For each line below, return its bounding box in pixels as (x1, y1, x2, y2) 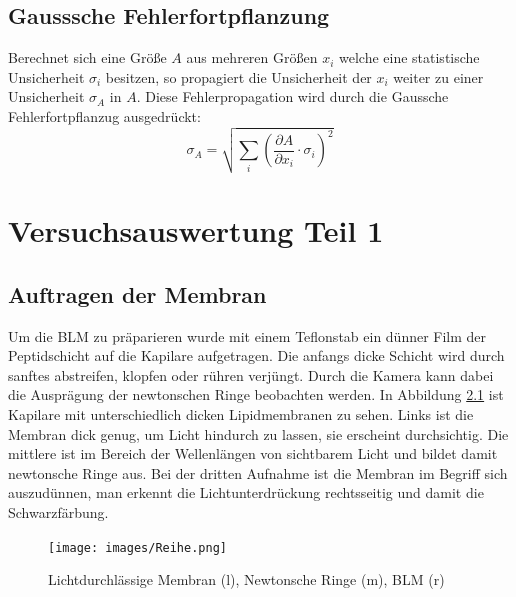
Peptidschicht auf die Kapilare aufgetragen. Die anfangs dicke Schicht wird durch (8, 345, 505, 366)
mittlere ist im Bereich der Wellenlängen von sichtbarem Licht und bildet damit (8, 443, 498, 464)
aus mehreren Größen (186, 47, 318, 68)
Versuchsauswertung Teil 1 (8, 210, 384, 251)
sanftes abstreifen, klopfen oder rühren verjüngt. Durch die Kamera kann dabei (8, 364, 494, 385)
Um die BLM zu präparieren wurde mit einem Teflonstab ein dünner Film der (8, 325, 487, 346)
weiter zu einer (393, 66, 484, 87)
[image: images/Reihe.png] (48, 540, 227, 555)
